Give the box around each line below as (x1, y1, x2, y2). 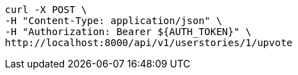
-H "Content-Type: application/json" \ (5, 15, 222, 26)
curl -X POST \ (5, 4, 88, 15)
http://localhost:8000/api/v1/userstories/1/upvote (5, 37, 293, 48)
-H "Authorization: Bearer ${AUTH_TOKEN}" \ (5, 26, 252, 37)
